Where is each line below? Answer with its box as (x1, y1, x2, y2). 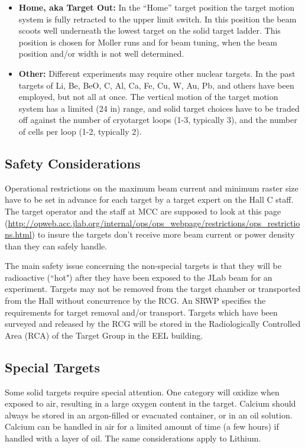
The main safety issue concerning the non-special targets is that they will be (5, 259, 281, 272)
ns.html (5, 228, 32, 241)
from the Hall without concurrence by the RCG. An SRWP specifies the (5, 294, 266, 307)
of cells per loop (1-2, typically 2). (18, 125, 142, 137)
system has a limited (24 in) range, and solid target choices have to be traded (18, 102, 300, 114)
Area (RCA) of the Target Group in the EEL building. (5, 329, 203, 341)
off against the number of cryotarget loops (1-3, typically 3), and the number (18, 113, 297, 126)
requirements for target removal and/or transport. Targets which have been (5, 306, 278, 318)
